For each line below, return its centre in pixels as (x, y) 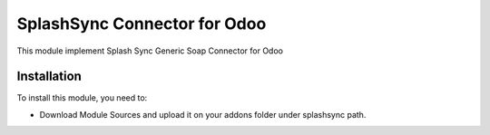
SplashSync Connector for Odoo (142, 24)
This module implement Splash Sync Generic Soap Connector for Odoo (150, 51)
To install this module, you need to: (82, 98)
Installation (49, 77)
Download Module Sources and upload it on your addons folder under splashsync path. (203, 114)
